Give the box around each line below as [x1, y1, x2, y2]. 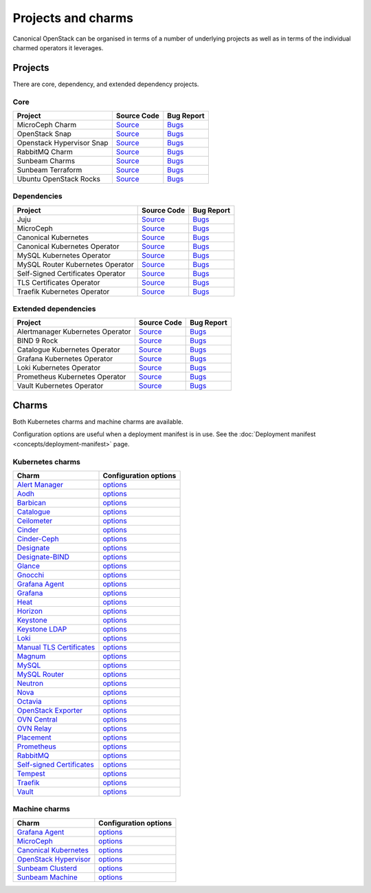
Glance [16, 561, 41, 570]
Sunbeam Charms [16, 155, 76, 165]
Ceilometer [16, 516, 53, 526]
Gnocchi [16, 570, 45, 579]
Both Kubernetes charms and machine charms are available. [12, 418, 183, 426]
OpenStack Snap [16, 129, 72, 138]
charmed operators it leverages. [12, 43, 104, 52]
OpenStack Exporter [16, 705, 82, 715]
